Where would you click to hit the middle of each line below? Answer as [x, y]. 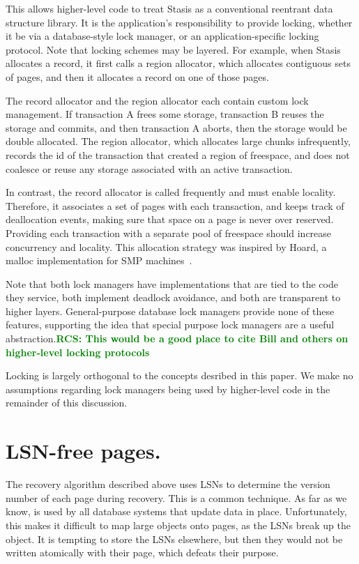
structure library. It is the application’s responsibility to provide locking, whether [179, 22]
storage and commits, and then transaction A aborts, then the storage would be [176, 127]
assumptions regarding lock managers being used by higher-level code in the [168, 389]
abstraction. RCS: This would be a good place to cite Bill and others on [177, 338]
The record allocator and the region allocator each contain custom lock [157, 100]
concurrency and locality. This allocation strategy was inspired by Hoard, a [166, 246]
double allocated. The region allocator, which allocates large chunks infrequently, [178, 141]
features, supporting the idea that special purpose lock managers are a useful [170, 325]
